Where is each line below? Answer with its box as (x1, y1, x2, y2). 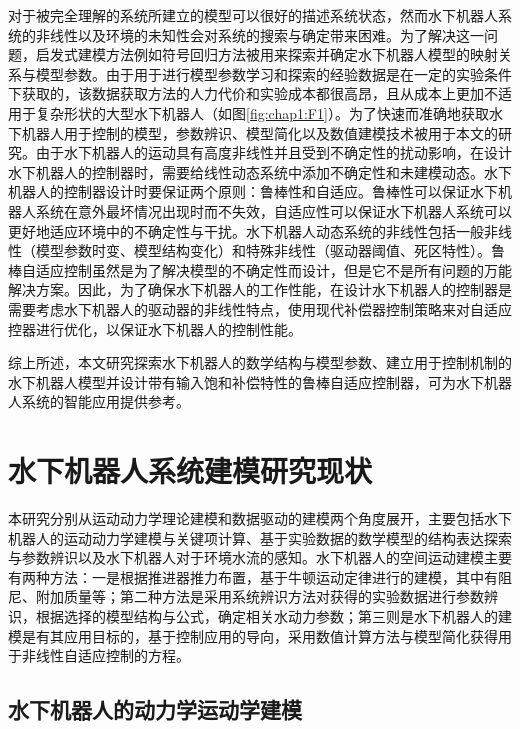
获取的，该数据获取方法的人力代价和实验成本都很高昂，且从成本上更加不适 (21, 83, 512, 104)
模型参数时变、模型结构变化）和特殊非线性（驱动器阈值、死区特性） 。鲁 (35, 240, 505, 261)
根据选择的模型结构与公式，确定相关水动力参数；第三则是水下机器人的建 (35, 605, 512, 626)
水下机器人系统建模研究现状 (8, 450, 373, 491)
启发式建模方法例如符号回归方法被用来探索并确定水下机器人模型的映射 (35, 44, 498, 65)
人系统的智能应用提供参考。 (8, 391, 190, 412)
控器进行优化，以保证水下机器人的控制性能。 (8, 318, 302, 339)
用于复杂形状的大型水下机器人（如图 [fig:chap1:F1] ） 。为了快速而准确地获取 (8, 102, 489, 123)
